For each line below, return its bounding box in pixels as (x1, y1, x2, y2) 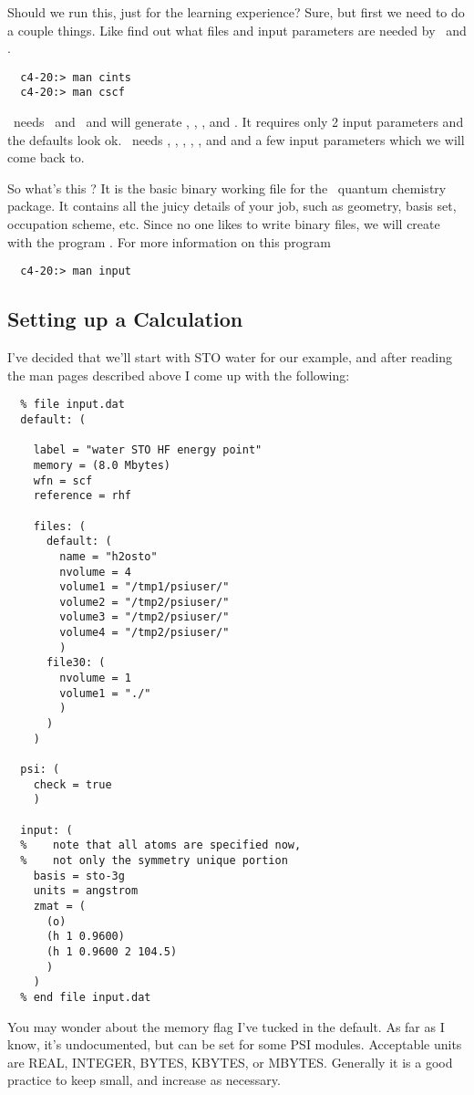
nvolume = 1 (59, 672, 132, 685)
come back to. (7, 148, 85, 167)
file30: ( (46, 656, 106, 670)
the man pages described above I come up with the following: (7, 365, 350, 384)
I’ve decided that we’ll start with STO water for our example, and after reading (7, 348, 452, 367)
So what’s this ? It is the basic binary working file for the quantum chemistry (7, 178, 447, 197)
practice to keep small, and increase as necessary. (7, 1070, 281, 1090)
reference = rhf (33, 489, 132, 503)
